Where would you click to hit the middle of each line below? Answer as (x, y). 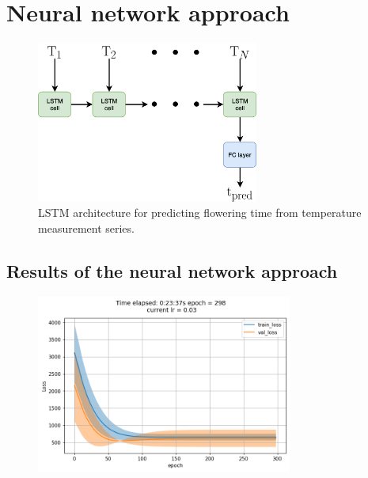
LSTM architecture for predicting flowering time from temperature (200, 212)
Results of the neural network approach (172, 270)
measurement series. (86, 228)
